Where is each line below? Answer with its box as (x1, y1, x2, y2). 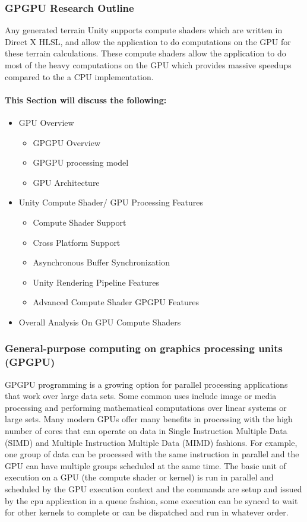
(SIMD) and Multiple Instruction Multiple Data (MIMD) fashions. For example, (5, 436, 297, 448)
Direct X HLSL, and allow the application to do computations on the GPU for (5, 35, 291, 48)
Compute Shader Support (33, 216, 126, 228)
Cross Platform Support (33, 236, 121, 248)
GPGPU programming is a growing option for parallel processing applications (5, 378, 288, 390)
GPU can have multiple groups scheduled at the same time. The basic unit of (5, 459, 286, 472)
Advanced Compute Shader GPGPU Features (33, 296, 199, 308)
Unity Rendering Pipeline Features (33, 276, 159, 288)
